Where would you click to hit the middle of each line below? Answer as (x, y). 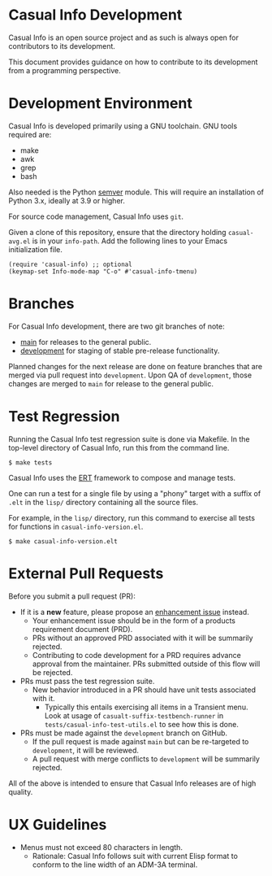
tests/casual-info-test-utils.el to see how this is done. (142, 724)
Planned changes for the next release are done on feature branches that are (135, 366)
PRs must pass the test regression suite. (87, 681)
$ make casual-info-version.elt (63, 541)
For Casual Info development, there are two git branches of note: (117, 326)
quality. (21, 791)
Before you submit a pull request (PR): (72, 596)
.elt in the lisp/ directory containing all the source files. (104, 502)
